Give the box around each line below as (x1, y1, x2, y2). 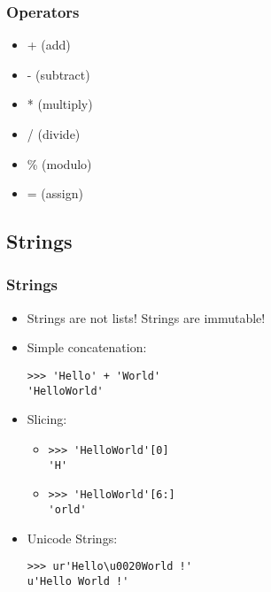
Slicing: (27, 410, 67, 428)
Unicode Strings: (27, 528, 118, 547)
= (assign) (27, 184, 83, 203)
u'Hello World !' (27, 574, 129, 588)
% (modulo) (27, 154, 92, 173)
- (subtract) (27, 65, 90, 83)
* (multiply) (27, 95, 93, 113)
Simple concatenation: (27, 338, 147, 357)
